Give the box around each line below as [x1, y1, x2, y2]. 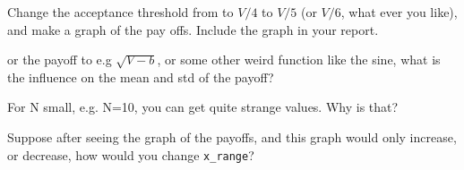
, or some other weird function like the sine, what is [157, 50, 441, 69]
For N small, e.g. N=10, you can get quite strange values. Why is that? [7, 98, 399, 116]
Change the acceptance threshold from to [7, 3, 234, 21]
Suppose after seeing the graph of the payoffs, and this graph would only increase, [7, 127, 457, 146]
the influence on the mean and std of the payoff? [7, 67, 274, 86]
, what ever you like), [340, 3, 458, 21]
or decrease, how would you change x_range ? [7, 145, 254, 164]
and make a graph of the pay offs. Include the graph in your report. [7, 20, 379, 38]
